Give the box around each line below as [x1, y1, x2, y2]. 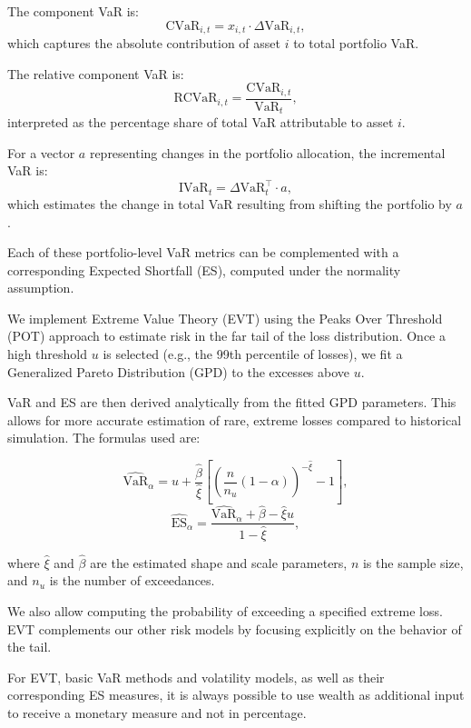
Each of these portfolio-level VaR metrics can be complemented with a [7, 243, 399, 262]
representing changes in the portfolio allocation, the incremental [89, 143, 446, 162]
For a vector [7, 143, 75, 162]
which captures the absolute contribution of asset [7, 34, 280, 53]
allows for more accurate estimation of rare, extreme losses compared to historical [7, 410, 462, 429]
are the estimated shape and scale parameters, [90, 553, 348, 572]
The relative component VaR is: [7, 64, 184, 83]
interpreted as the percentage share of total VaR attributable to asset [7, 113, 394, 132]
